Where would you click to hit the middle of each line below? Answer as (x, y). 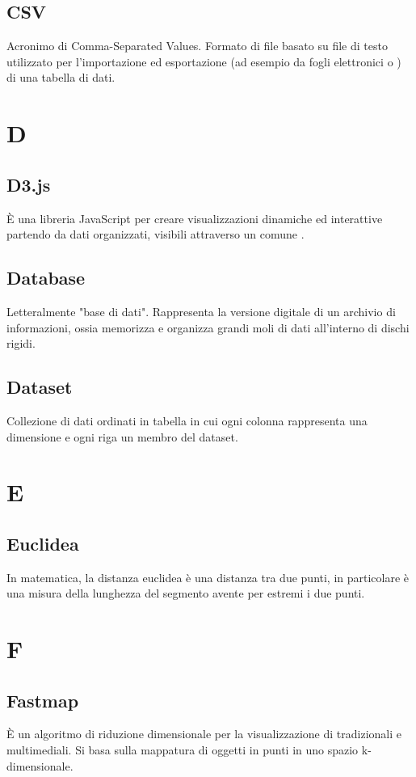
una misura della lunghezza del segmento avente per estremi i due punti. (186, 593)
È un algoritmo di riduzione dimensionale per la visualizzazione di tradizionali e (204, 734)
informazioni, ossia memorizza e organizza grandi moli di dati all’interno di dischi (208, 327)
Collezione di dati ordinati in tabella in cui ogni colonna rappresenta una (187, 420)
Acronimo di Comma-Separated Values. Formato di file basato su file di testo (197, 46)
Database (46, 278)
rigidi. (21, 343)
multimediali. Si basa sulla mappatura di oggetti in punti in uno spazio (183, 750)
